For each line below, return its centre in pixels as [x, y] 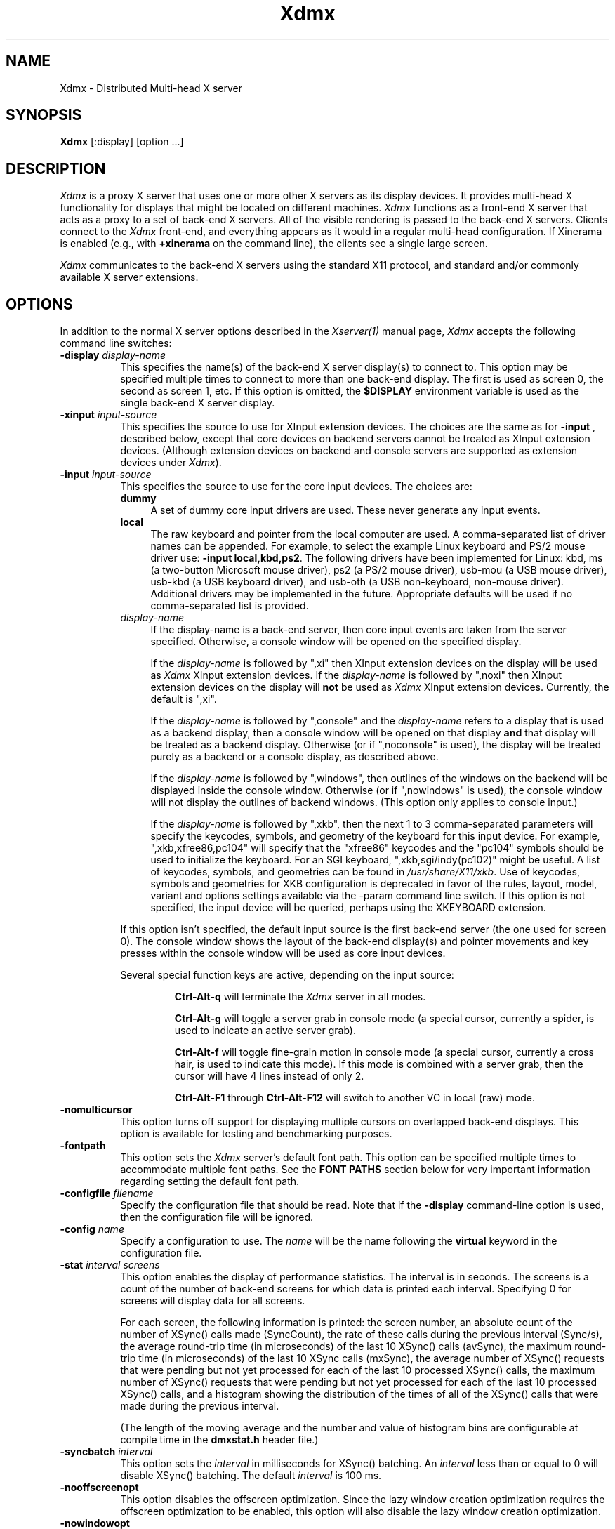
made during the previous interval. [200, 1406]
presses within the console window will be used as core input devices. [283, 953]
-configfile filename [107, 1193]
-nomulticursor [96, 1110]
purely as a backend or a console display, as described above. [295, 757]
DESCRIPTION [56, 168]
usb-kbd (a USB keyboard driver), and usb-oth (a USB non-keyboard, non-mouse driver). [357, 582]
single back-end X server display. [198, 403]
